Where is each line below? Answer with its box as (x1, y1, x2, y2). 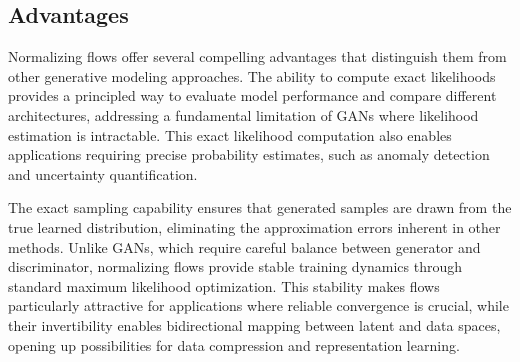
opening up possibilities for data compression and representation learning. (8, 334, 460, 355)
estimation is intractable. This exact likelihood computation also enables (8, 124, 452, 145)
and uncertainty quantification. (8, 163, 198, 184)
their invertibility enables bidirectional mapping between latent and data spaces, (8, 314, 501, 335)
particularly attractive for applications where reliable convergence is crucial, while (8, 295, 509, 316)
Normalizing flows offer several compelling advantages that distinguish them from (8, 46, 507, 67)
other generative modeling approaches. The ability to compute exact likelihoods (8, 65, 496, 86)
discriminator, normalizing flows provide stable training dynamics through (8, 256, 463, 277)
